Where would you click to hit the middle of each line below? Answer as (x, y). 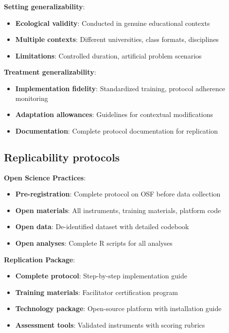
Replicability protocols (62, 157)
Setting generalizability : (44, 6)
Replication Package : (40, 259)
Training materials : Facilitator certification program (97, 292)
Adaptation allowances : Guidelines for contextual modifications (114, 114)
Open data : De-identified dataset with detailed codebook (102, 226)
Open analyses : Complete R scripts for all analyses (94, 243)
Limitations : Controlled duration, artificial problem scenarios (108, 55)
